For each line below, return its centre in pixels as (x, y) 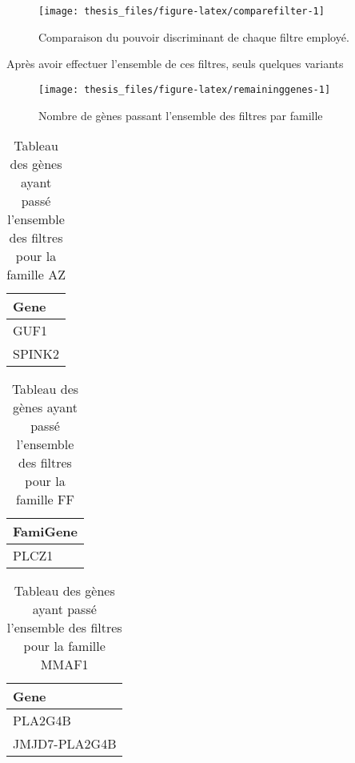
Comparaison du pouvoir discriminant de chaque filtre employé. (194, 36)
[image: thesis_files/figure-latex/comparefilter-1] (181, 11)
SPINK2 (36, 354)
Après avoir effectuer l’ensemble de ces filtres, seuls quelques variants (175, 64)
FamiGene (45, 532)
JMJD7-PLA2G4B (65, 744)
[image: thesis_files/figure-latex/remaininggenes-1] (185, 89)
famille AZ (36, 275)
